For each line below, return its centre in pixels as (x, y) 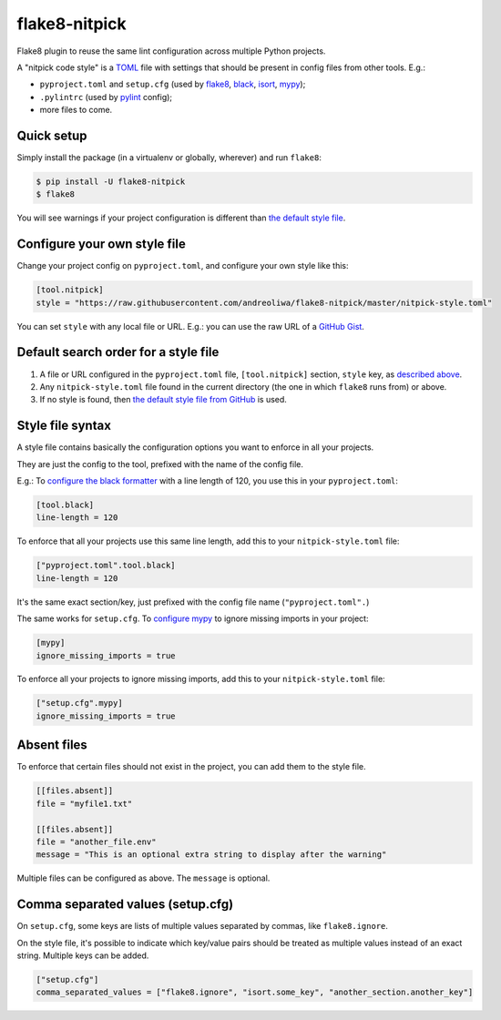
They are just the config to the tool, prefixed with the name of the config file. (160, 464)
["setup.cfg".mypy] (79, 703)
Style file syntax (64, 426)
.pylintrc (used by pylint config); (106, 97)
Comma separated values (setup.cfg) (125, 905)
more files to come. (76, 110)
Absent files (52, 745)
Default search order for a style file (118, 352)
